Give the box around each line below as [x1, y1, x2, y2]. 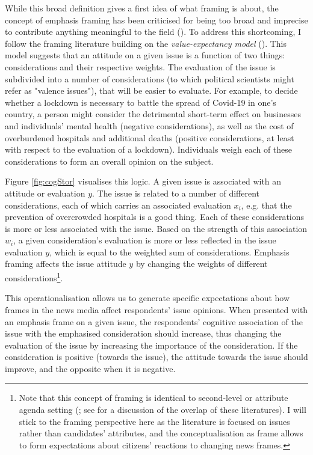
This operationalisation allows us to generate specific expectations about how [5, 292, 290, 304]
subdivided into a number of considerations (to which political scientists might [5, 72, 294, 85]
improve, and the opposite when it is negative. [5, 362, 176, 374]
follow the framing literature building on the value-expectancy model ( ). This [5, 37, 287, 49]
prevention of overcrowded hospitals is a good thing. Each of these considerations [5, 210, 305, 223]
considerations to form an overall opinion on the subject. [5, 154, 214, 167]
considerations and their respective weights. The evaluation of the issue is [5, 60, 276, 73]
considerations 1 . [5, 270, 63, 284]
